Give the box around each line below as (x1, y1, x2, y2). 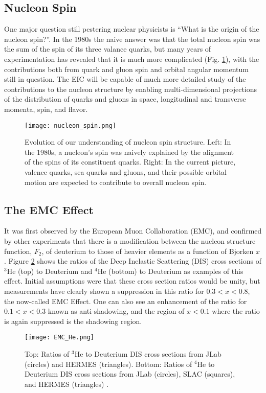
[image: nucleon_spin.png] (25, 122, 116, 129)
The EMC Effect (4, 201, 94, 217)
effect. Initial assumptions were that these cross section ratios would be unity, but (4, 275, 260, 286)
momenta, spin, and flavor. (4, 103, 88, 114)
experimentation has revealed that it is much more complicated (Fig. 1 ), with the (4, 53, 259, 64)
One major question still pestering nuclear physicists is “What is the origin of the (4, 24, 259, 34)
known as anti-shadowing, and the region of (48, 306, 185, 316)
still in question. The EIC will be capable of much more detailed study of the (4, 74, 246, 84)
